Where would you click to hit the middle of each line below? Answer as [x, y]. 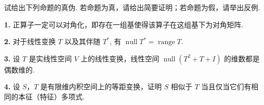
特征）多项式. [62, 96]
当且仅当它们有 [226, 86]
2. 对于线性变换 [30, 41]
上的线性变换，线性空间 [120, 58]
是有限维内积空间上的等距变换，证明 [101, 86]
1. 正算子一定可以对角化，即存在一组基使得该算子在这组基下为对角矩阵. [124, 24]
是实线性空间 [50, 58]
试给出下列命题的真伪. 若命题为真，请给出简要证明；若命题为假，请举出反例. [132, 7]
